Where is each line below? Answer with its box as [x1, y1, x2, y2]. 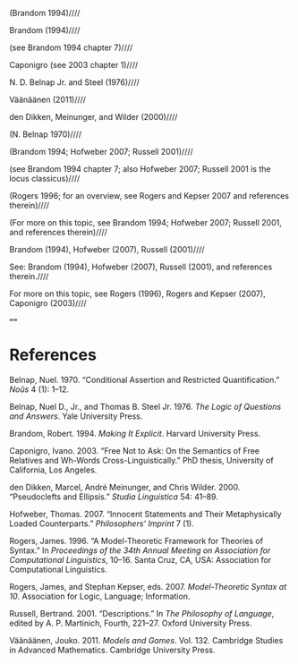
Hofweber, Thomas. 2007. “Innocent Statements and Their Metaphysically [9, 508, 282, 519]
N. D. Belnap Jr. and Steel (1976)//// [9, 77, 140, 88]
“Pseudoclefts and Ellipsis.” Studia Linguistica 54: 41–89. [9, 491, 219, 502]
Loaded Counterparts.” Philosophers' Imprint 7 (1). [9, 518, 195, 529]
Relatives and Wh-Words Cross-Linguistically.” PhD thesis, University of [9, 455, 275, 465]
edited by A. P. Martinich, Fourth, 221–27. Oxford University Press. [9, 617, 252, 628]
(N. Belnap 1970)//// [9, 129, 82, 140]
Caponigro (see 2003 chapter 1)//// [9, 60, 139, 70]
